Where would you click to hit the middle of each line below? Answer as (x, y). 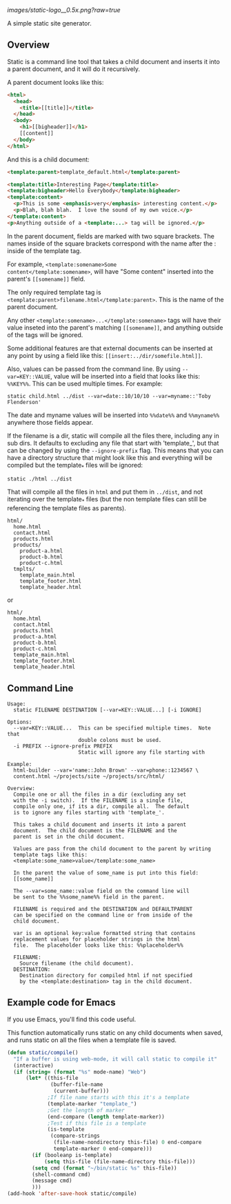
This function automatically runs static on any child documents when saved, (115, 1032)
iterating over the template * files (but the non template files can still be (107, 500)
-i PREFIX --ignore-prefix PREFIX (63, 746)
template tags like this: (51, 855)
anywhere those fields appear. (50, 422)
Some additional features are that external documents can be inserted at (110, 348)
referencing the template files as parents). (67, 508)
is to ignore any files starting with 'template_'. (89, 813)
